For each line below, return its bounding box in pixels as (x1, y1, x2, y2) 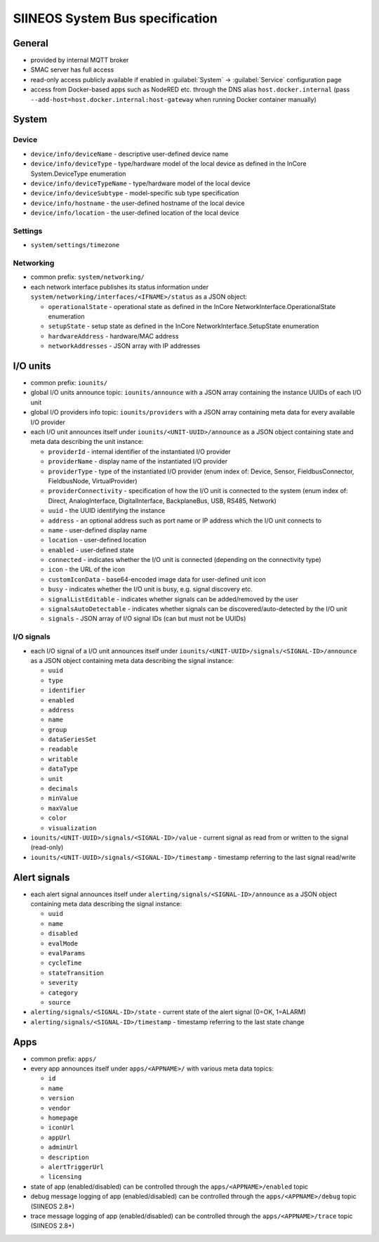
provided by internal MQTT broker (30, 56, 129, 65)
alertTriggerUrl (48, 1163, 105, 1171)
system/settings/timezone (30, 241, 120, 249)
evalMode (48, 939, 79, 948)
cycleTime (48, 959, 82, 967)
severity (48, 979, 79, 987)
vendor (48, 1104, 71, 1112)
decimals (48, 785, 79, 793)
